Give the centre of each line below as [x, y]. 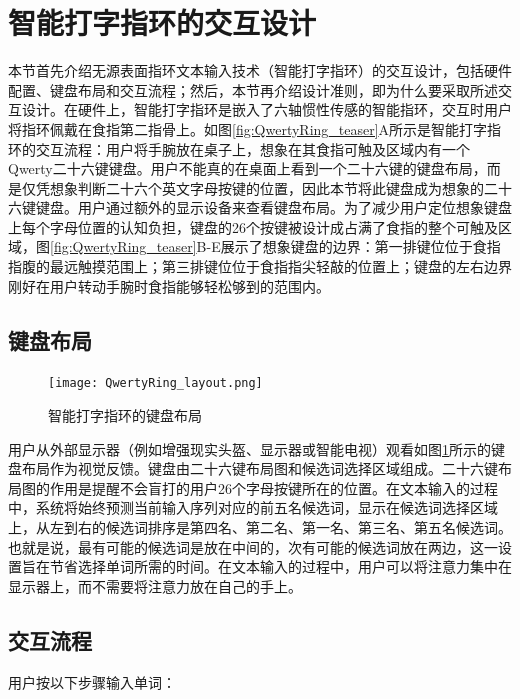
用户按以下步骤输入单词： [92, 681]
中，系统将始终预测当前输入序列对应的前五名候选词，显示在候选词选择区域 [253, 507]
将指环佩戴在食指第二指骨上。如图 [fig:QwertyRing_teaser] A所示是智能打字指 [255, 128]
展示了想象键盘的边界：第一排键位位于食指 [360, 246]
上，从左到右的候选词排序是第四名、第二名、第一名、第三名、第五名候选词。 [260, 527]
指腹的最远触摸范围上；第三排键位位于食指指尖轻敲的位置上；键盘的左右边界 [260, 266]
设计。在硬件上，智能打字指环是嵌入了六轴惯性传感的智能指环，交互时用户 [266, 109]
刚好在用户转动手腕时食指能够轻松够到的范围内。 [169, 285]
